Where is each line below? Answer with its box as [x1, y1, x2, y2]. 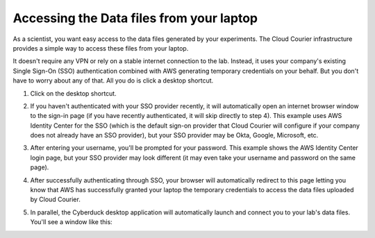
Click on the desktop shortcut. [30, 89, 117, 97]
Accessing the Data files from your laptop [12, 10, 258, 26]
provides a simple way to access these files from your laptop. [12, 44, 189, 52]
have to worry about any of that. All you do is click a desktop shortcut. [12, 76, 214, 85]
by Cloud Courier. [30, 195, 81, 204]
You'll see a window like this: [30, 218, 112, 226]
